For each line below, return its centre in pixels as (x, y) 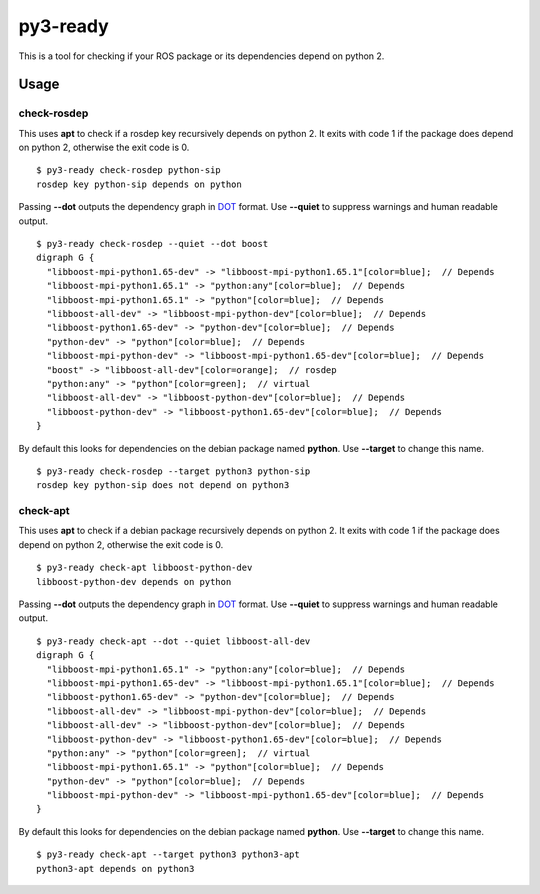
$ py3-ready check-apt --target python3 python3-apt (168, 854)
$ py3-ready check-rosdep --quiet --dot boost (152, 244)
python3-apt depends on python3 (115, 868)
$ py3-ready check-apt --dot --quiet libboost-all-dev (173, 641)
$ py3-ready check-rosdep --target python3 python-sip (173, 471)
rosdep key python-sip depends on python (139, 184)
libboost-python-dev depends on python (134, 581)
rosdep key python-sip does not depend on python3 (163, 485)
